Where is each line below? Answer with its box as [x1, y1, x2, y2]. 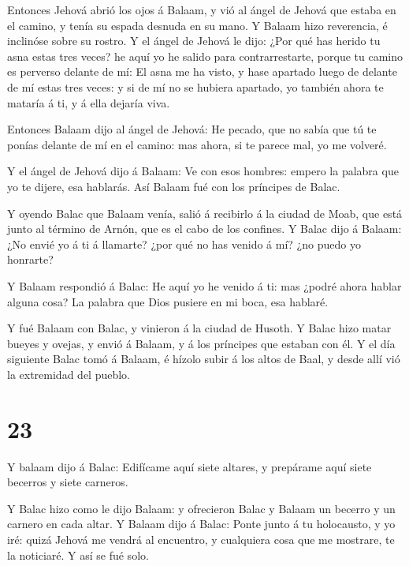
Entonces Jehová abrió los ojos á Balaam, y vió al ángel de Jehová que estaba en [7, 2, 396, 17]
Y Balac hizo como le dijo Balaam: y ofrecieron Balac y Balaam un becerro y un [7, 500, 396, 516]
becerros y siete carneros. [7, 474, 128, 490]
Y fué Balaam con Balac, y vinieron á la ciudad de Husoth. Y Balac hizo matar [7, 320, 392, 336]
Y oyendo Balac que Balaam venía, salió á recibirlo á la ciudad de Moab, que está [7, 204, 403, 221]
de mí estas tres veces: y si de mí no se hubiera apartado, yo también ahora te [7, 78, 384, 95]
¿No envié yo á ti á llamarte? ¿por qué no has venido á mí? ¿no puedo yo [7, 235, 361, 252]
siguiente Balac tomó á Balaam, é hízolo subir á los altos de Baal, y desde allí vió [7, 350, 400, 367]
